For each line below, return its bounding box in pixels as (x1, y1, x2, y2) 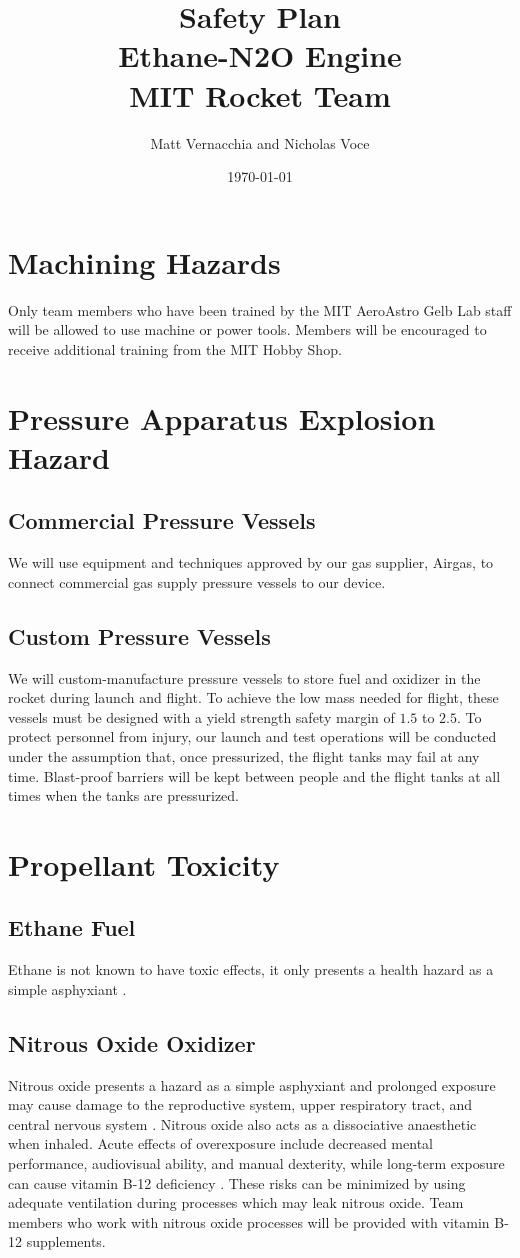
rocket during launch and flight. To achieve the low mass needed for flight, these (8, 687, 499, 708)
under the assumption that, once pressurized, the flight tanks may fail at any (8, 745, 480, 766)
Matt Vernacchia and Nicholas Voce (150, 132, 370, 153)
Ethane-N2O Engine (118, 35, 402, 76)
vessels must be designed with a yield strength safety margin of (8, 706, 395, 727)
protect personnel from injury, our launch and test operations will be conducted (8, 726, 497, 747)
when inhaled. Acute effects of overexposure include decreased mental (8, 1133, 433, 1154)
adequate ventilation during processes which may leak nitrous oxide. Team (8, 1192, 464, 1213)
